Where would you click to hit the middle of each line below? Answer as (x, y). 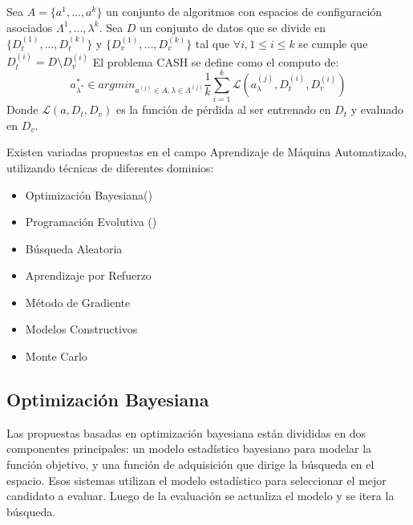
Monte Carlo (56, 356)
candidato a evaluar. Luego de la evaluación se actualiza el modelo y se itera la (200, 496)
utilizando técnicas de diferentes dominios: (110, 167)
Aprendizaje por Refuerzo (88, 275)
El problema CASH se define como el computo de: (216, 61)
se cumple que (333, 43)
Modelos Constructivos (81, 329)
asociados (30, 27)
